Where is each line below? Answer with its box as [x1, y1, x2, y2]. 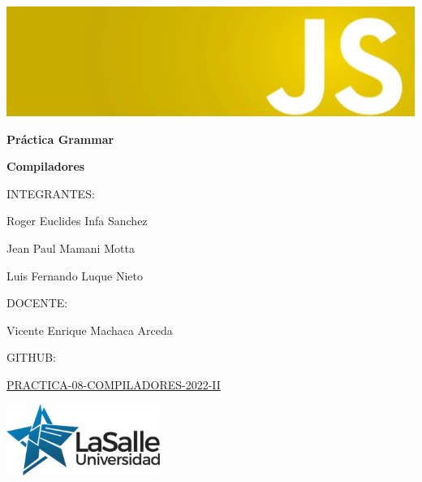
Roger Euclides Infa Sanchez [6, 212, 148, 229]
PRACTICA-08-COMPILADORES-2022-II [6, 376, 221, 393]
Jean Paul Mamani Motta [6, 239, 135, 256]
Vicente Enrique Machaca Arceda [6, 321, 173, 338]
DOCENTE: [6, 294, 68, 311]
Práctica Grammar [6, 130, 114, 147]
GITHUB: [6, 349, 56, 366]
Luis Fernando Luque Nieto [6, 267, 143, 284]
